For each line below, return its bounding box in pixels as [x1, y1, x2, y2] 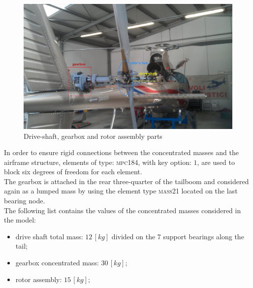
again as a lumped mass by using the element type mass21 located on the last [4, 186, 238, 196]
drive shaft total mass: [15, 231, 83, 241]
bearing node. [4, 195, 45, 206]
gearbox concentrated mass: [15, 257, 99, 268]
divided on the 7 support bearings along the [111, 231, 244, 241]
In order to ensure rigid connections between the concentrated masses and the [4, 147, 239, 158]
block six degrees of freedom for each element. [4, 166, 142, 177]
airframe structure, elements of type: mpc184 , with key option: [4, 157, 191, 167]
